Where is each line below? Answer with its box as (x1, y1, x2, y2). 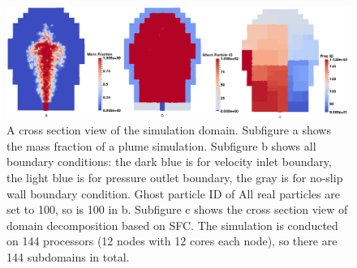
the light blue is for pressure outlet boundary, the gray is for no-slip (6, 169, 343, 186)
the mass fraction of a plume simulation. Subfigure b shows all (6, 137, 316, 154)
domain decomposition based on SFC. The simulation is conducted (6, 216, 338, 233)
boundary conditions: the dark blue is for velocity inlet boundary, (6, 153, 332, 170)
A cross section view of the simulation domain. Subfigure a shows (6, 121, 331, 138)
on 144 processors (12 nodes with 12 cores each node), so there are (6, 232, 338, 249)
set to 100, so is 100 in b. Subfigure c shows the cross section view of (6, 201, 348, 218)
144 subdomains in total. (6, 249, 130, 266)
